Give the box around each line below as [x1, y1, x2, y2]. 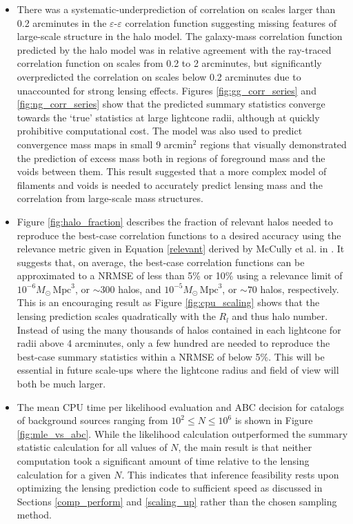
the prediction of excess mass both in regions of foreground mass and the [17, 150, 325, 165]
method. [17, 507, 52, 522]
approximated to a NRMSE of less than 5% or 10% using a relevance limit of [17, 268, 343, 283]
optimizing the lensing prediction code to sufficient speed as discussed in [17, 481, 323, 495]
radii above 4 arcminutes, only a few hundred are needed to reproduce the [17, 336, 330, 350]
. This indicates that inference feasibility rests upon [121, 467, 339, 481]
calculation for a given [17, 467, 111, 481]
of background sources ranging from [17, 413, 168, 427]
